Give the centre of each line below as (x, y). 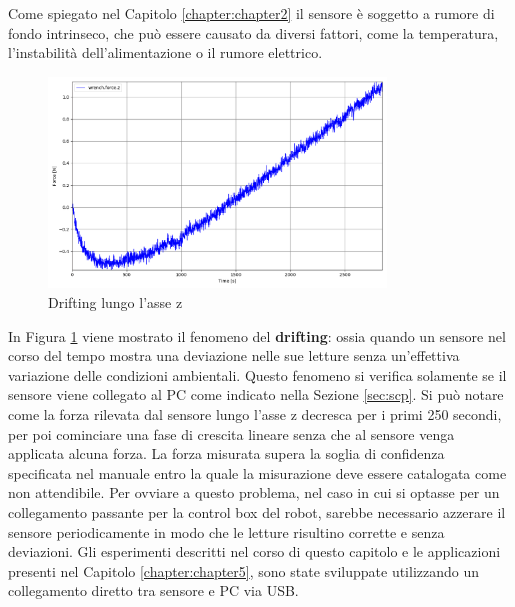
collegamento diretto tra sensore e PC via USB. (153, 590)
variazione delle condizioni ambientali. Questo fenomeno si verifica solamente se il (257, 374)
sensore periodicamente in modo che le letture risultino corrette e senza (226, 531)
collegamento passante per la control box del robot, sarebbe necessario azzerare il (257, 511)
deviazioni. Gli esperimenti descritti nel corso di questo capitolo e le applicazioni (254, 551)
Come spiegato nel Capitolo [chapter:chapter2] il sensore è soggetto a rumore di (251, 13)
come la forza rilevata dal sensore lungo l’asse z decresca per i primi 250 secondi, (255, 414)
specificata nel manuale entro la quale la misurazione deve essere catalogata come (257, 472)
